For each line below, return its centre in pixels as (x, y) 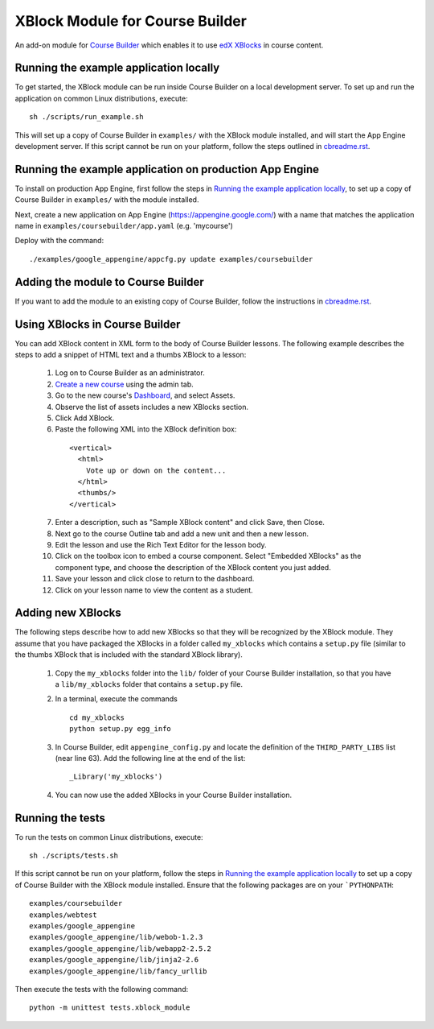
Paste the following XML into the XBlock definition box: (146, 429)
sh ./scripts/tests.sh (74, 855)
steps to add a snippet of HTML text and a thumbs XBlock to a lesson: (131, 355)
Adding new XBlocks (68, 613)
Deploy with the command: (59, 241)
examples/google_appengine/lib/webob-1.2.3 (116, 937)
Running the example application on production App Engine (167, 169)
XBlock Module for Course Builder (131, 21)
